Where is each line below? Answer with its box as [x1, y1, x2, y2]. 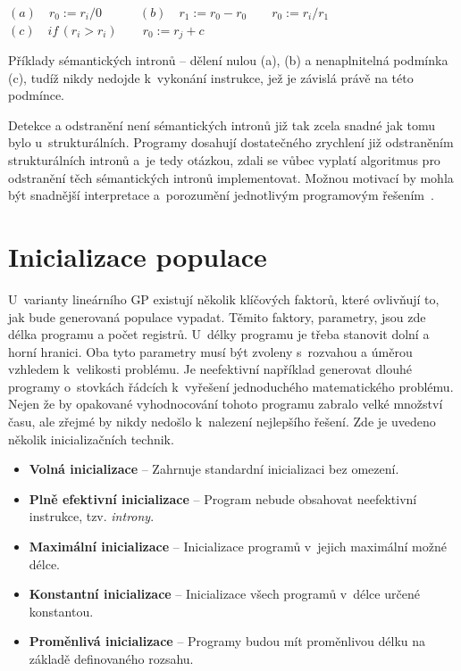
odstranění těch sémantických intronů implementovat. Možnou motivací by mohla [8, 168, 454, 186]
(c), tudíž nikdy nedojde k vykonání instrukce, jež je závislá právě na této [8, 68, 414, 87]
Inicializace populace [8, 237, 267, 274]
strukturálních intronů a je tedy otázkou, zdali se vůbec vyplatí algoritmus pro [8, 151, 440, 170]
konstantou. [29, 601, 94, 620]
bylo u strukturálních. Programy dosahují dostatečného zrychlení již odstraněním [8, 133, 454, 152]
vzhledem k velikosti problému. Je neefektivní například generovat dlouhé [8, 360, 412, 378]
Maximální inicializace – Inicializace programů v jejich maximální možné [29, 537, 447, 556]
